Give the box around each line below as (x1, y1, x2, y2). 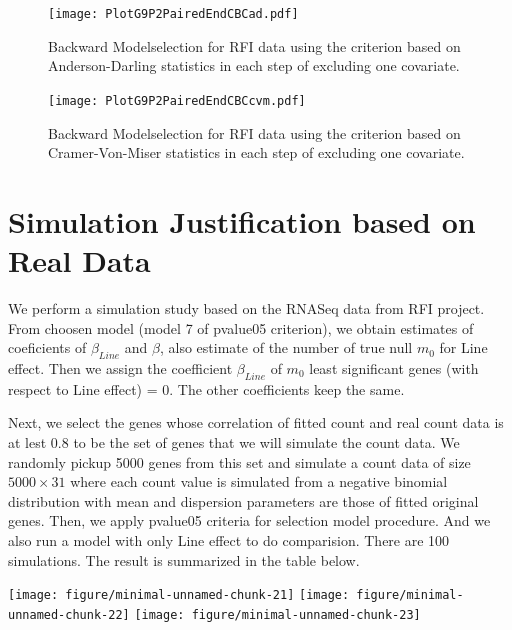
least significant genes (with (309, 357, 479, 378)
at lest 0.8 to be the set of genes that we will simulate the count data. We (8, 431, 460, 452)
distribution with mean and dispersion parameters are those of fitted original (8, 490, 479, 511)
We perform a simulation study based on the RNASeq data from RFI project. (8, 298, 485, 318)
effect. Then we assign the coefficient (8, 357, 233, 378)
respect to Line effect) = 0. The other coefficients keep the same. (8, 378, 405, 399)
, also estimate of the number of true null (160, 337, 413, 358)
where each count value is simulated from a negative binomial (70, 471, 448, 492)
